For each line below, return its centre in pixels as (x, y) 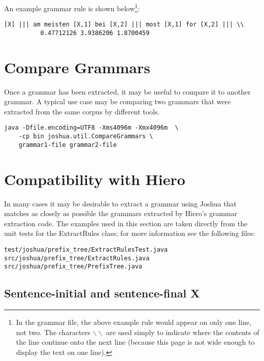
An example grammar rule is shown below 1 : (72, 7)
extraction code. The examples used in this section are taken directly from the (126, 223)
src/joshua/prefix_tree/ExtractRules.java (77, 258)
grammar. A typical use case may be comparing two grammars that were (118, 101)
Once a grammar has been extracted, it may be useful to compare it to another (127, 91)
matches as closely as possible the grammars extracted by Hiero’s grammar (121, 213)
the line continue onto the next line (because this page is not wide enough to (135, 342)
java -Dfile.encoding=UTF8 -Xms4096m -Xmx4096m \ (91, 128)
